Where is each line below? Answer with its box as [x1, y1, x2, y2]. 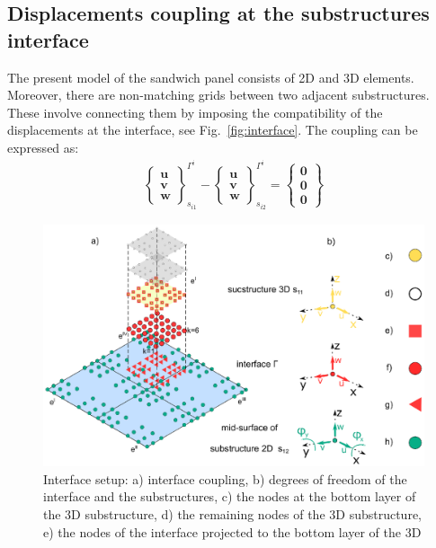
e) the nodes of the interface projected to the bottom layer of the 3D [43, 522, 422, 541]
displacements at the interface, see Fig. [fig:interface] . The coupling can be [7, 120, 418, 139]
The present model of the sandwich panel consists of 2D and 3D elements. [7, 67, 414, 86]
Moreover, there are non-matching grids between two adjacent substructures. [7, 85, 430, 104]
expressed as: [7, 137, 79, 156]
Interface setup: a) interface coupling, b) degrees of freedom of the [43, 469, 407, 488]
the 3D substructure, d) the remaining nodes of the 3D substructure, [43, 505, 422, 524]
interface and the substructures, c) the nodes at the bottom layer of [43, 487, 416, 506]
